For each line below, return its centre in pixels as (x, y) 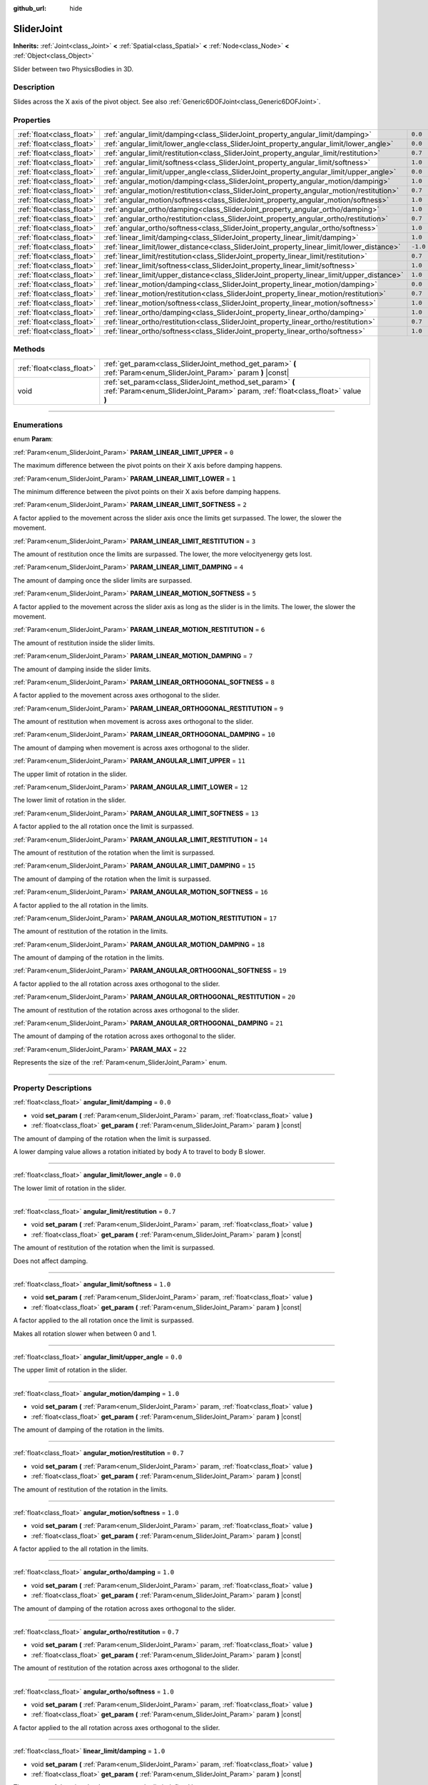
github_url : (30, 8)
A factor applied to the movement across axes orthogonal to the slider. (117, 695)
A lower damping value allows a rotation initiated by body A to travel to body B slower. (139, 1151)
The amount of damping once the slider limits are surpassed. (103, 580)
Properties (32, 120)
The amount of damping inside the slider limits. (82, 669)
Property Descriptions (52, 1087)
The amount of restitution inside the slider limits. (84, 643)
